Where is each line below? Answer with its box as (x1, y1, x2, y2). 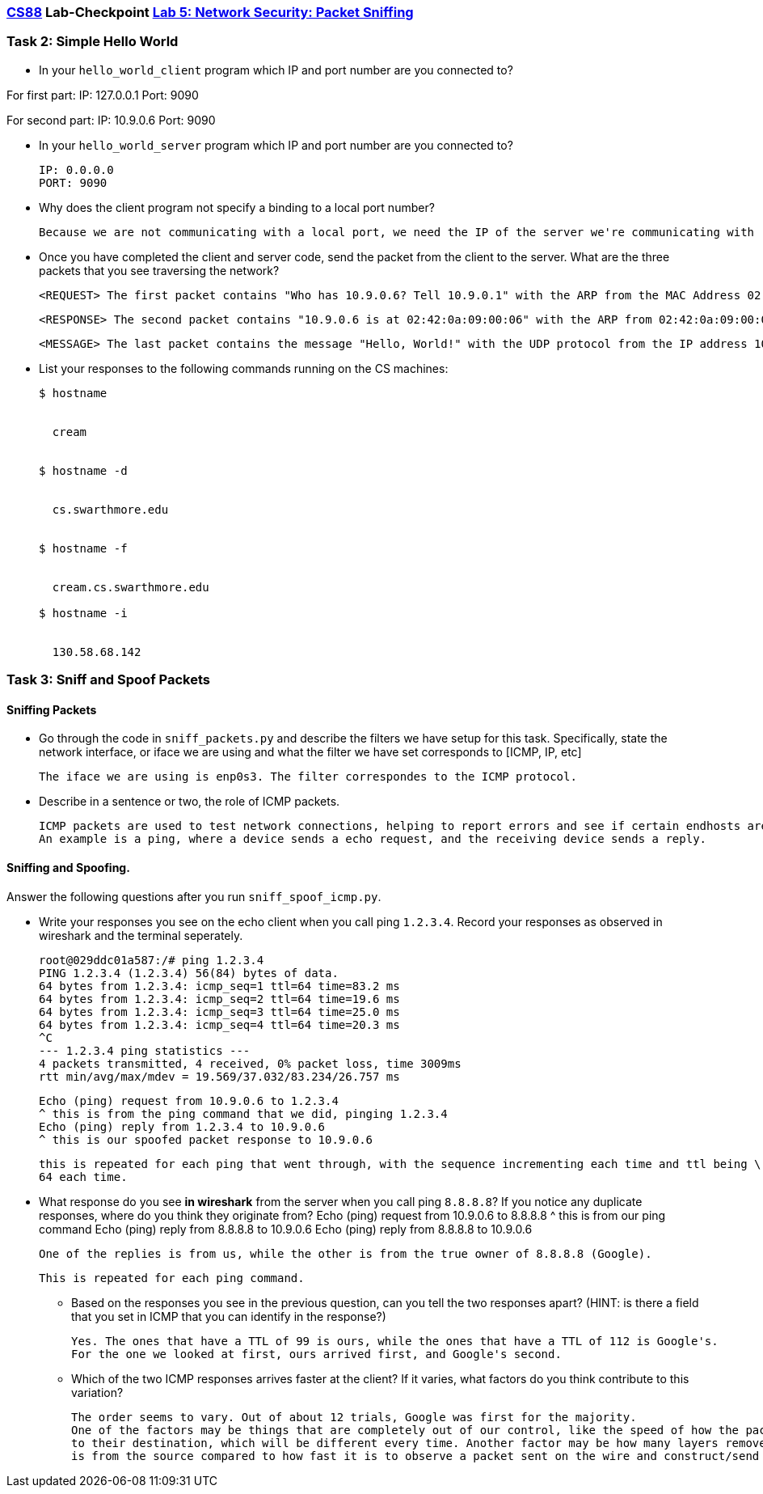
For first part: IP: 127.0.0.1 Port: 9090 (6, 87, 199, 102)
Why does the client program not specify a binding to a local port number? (39, 200, 435, 214)
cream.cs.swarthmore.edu (52, 580, 209, 594)
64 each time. (39, 1170, 128, 1183)
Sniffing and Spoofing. (6, 860, 130, 874)
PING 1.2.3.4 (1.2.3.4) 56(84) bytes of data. (39, 966, 339, 980)
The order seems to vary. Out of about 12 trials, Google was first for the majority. (71, 1410, 637, 1424)
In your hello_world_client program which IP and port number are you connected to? (39, 62, 513, 77)
